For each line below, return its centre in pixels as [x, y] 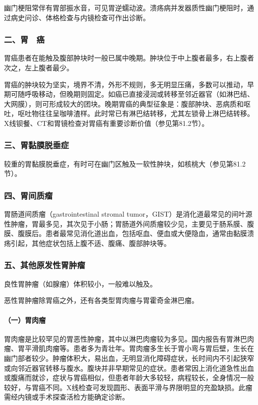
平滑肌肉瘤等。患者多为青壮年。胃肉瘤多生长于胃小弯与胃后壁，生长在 [139, 348]
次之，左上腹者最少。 [39, 67]
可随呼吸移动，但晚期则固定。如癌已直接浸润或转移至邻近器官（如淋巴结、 [132, 94]
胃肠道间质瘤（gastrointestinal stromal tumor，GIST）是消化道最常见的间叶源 [128, 214]
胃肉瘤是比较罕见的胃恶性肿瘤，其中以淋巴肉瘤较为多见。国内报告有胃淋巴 [126, 338]
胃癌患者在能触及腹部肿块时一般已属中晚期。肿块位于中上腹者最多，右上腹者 [129, 58]
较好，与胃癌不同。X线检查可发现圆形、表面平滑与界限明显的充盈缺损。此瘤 [128, 387]
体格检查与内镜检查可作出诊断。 [97, 17]
